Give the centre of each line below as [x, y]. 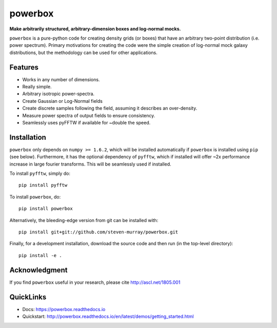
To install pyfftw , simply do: [40, 174]
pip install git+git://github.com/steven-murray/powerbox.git [98, 232]
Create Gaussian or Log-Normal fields [62, 101]
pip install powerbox [46, 209]
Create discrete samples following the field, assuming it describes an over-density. [110, 108]
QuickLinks [28, 297]
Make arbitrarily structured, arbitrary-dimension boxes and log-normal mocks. [95, 29]
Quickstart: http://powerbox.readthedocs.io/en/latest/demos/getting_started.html [108, 316]
